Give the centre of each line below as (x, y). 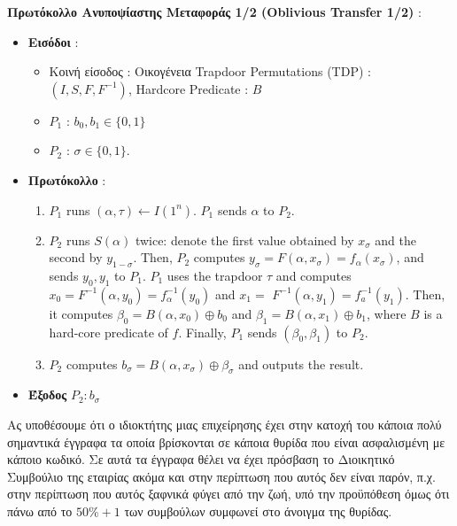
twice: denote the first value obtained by (244, 240)
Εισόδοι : (53, 41)
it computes (81, 313)
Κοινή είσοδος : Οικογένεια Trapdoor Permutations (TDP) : (210, 71)
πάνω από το (40, 511)
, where (387, 313)
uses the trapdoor (215, 275)
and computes (314, 275)
